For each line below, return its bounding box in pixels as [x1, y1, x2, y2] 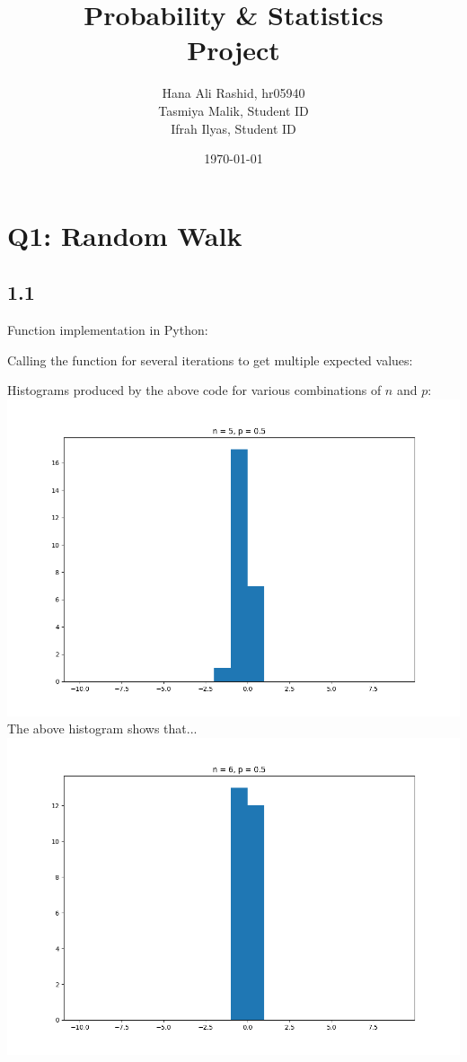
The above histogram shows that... [7, 719, 198, 738]
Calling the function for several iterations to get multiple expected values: [7, 350, 413, 369]
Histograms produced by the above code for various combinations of [7, 381, 382, 399]
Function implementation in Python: [7, 320, 208, 339]
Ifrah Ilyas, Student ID [171, 118, 296, 137]
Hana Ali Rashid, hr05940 [162, 83, 305, 102]
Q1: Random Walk [7, 216, 242, 253]
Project [187, 31, 280, 68]
